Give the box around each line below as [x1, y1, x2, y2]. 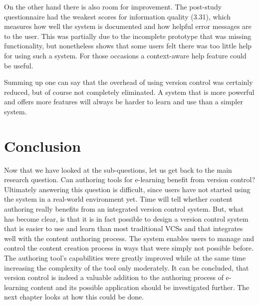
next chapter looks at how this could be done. [4, 292, 144, 302]
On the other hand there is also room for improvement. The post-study [4, 1, 222, 11]
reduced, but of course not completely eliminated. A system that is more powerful [4, 86, 255, 97]
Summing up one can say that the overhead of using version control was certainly [4, 77, 253, 87]
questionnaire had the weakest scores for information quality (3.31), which [4, 11, 231, 21]
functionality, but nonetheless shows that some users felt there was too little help [4, 40, 252, 51]
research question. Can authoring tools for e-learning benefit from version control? [4, 174, 256, 185]
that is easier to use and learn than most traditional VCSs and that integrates [4, 223, 243, 234]
